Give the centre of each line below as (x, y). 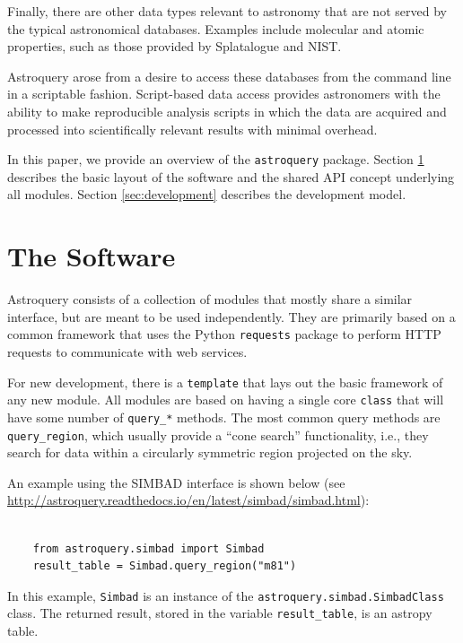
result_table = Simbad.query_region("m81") (165, 566)
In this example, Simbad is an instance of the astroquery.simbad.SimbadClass (226, 595)
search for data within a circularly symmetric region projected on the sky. (210, 452)
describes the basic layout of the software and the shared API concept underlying (231, 176)
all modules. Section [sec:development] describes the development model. (207, 194)
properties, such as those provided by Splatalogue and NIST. (175, 46)
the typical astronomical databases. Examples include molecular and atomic (216, 28)
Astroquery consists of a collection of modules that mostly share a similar (210, 299)
